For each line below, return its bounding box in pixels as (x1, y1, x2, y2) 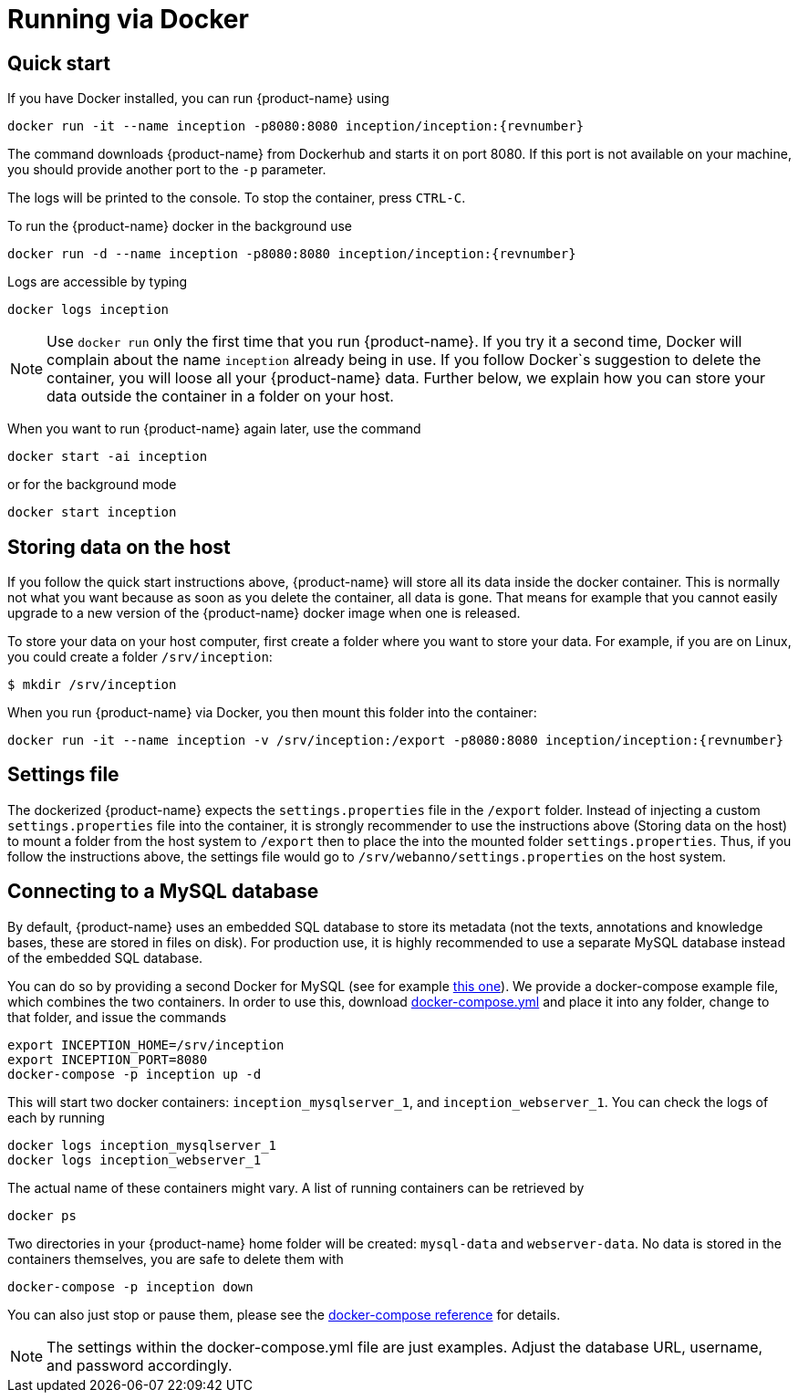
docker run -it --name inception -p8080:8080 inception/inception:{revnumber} (7, 119, 585, 134)
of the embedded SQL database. (7, 949, 203, 966)
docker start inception (7, 505, 177, 520)
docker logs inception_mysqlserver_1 (7, 1137, 277, 1153)
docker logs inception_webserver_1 (7, 1152, 262, 1167)
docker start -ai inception (7, 449, 208, 465)
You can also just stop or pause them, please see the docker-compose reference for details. (7, 1306, 561, 1322)
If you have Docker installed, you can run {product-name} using (7, 90, 389, 107)
